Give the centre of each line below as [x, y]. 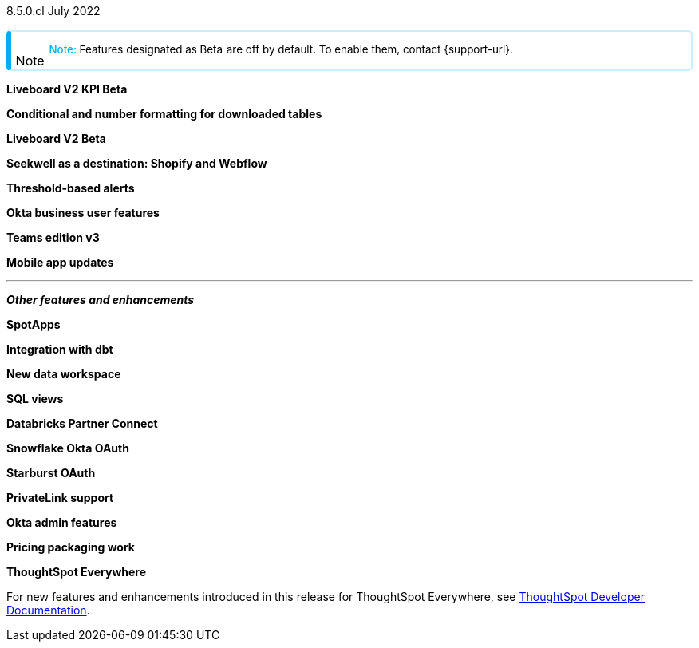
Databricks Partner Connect [82, 423]
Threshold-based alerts [71, 188]
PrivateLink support [60, 498]
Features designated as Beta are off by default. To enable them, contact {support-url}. [296, 49]
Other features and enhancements [101, 300]
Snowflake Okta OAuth [68, 448]
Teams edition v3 [53, 237]
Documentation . [48, 610]
